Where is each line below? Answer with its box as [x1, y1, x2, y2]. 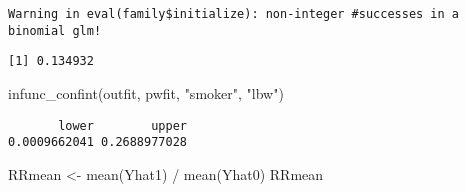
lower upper [58, 118, 187, 133]
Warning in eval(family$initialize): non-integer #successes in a [8, 7, 460, 21]
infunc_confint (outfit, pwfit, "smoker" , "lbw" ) [8, 82, 284, 103]
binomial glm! [8, 23, 102, 38]
